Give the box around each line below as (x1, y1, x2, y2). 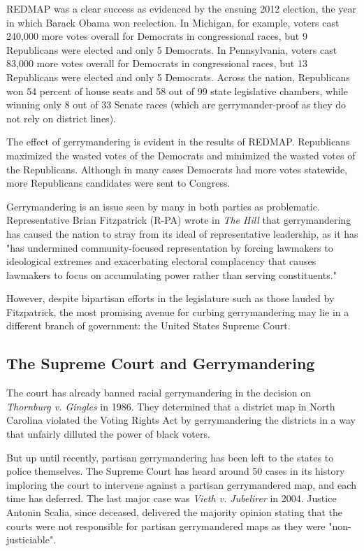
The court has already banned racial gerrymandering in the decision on (6, 385, 311, 400)
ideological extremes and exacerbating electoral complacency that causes (6, 254, 316, 269)
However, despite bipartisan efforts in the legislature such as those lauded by (6, 291, 335, 306)
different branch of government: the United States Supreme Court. (6, 318, 291, 333)
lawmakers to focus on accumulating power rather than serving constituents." (6, 267, 337, 282)
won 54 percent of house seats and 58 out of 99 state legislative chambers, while (6, 83, 348, 98)
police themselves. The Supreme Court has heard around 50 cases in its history (6, 464, 345, 478)
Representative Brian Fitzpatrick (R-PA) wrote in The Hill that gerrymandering (6, 213, 351, 227)
